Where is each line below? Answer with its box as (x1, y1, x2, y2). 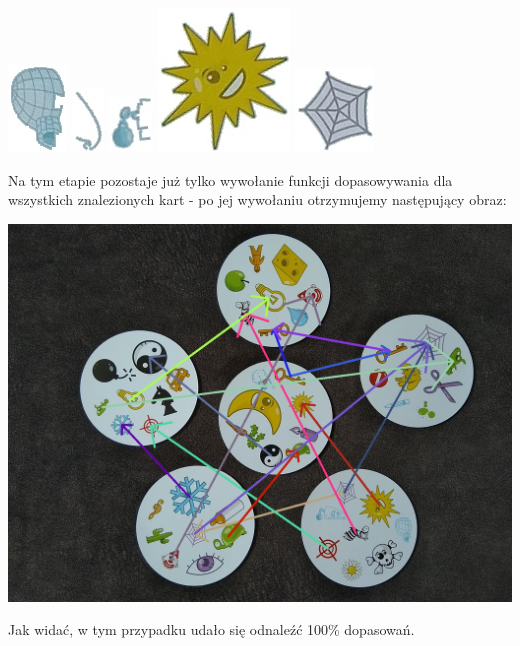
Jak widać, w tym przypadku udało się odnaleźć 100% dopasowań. (8, 619, 415, 640)
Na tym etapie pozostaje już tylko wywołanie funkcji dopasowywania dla (8, 169, 453, 190)
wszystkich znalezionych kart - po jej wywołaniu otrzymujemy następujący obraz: (8, 189, 507, 210)
